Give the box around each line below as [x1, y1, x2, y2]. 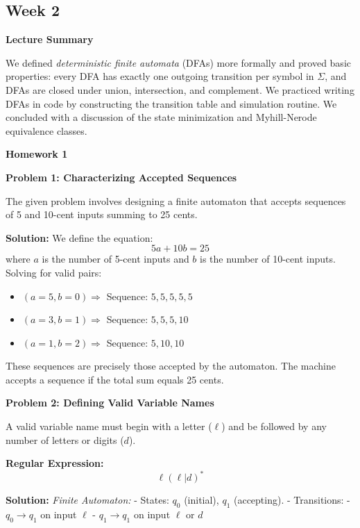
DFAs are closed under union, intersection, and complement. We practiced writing [6, 82, 354, 97]
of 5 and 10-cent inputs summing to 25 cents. [6, 207, 198, 222]
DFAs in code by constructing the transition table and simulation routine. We [6, 96, 337, 110]
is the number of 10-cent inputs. [200, 251, 336, 266]
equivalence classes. [6, 123, 87, 138]
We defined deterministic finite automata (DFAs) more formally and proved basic [6, 55, 351, 69]
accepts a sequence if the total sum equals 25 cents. [6, 372, 224, 386]
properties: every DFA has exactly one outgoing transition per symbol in [6, 69, 314, 83]
